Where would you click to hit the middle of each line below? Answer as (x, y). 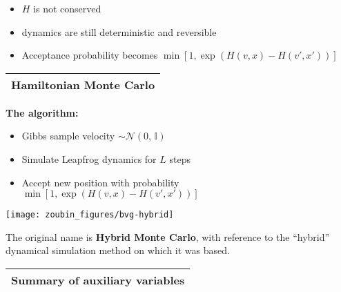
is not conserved (67, 8)
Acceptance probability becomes (90, 55)
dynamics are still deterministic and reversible (119, 31)
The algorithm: (42, 112)
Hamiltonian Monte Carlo (83, 84)
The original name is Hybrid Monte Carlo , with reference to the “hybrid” (168, 236)
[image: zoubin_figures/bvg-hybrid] (90, 215)
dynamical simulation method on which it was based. (118, 250)
